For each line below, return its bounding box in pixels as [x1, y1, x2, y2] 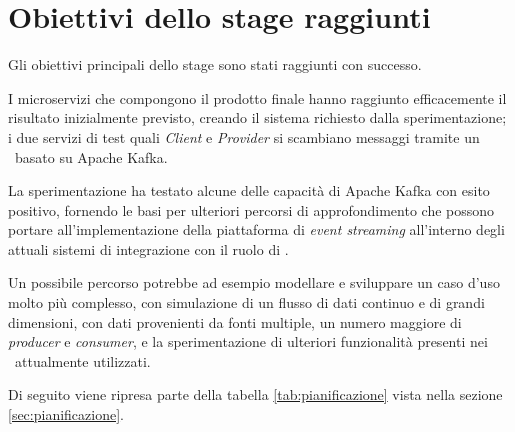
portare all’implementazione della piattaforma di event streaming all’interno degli [8, 219, 505, 240]
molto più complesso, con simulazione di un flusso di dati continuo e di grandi [8, 292, 485, 313]
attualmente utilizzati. [14, 350, 151, 371]
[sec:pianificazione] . [8, 404, 124, 425]
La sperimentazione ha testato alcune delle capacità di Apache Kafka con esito [8, 180, 490, 201]
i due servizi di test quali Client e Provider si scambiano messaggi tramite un [8, 126, 480, 147]
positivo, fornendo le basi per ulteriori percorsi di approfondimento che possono [8, 199, 495, 220]
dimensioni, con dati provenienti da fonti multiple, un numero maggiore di [8, 311, 462, 332]
